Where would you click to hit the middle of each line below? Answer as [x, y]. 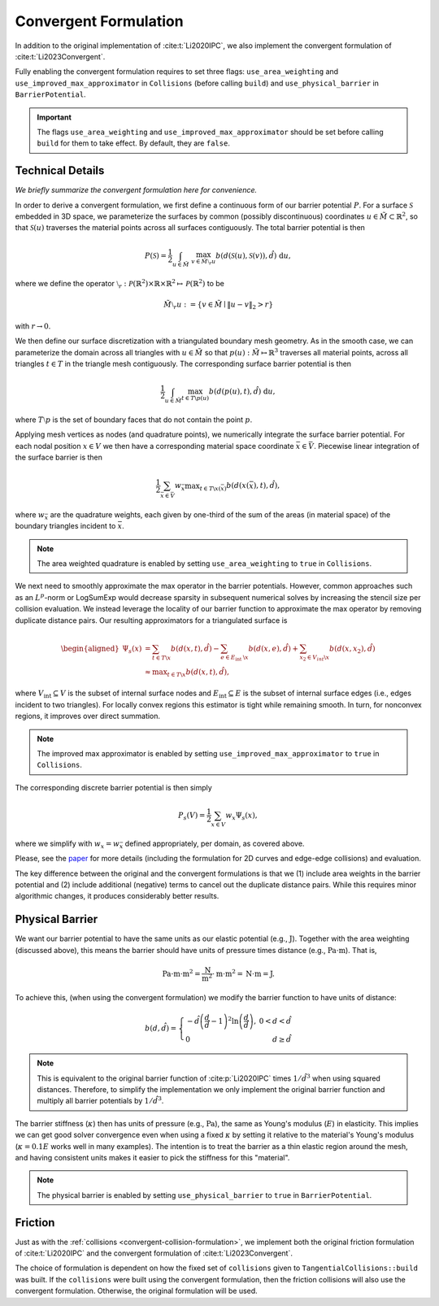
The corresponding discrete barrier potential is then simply [114, 787]
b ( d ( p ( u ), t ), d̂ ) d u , [242, 392]
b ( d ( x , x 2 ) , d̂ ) [352, 649]
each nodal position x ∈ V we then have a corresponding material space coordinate [154, 446]
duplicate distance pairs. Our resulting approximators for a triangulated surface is [151, 620]
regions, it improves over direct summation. [88, 716]
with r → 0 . [33, 326]
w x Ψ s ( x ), [241, 816]
